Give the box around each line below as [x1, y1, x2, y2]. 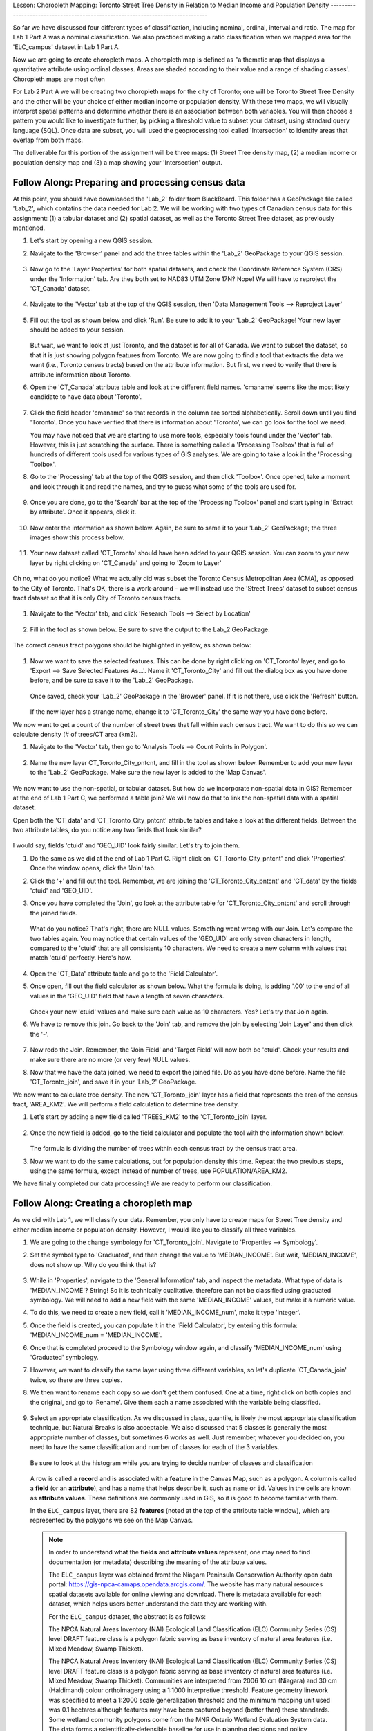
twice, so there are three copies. [30, 1375, 122, 1384]
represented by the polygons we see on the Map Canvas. [30, 1516, 193, 1525]
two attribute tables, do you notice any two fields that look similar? [12, 826, 202, 834]
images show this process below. [30, 533, 124, 541]
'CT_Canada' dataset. [30, 284, 91, 292]
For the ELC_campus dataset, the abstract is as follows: [48, 1612, 207, 1620]
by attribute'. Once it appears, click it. [30, 508, 137, 516]
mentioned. [12, 224, 46, 232]
